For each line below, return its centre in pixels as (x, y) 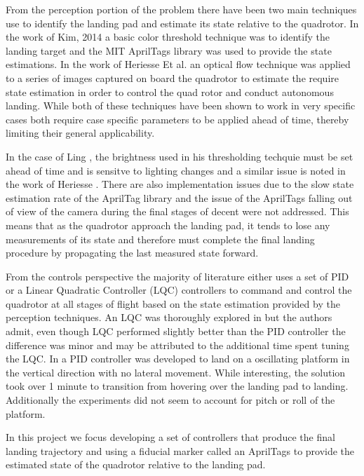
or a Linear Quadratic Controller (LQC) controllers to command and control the (179, 290)
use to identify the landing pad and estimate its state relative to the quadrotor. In (182, 23)
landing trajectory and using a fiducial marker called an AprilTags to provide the (180, 450)
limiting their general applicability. (80, 133)
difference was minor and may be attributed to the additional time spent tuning (177, 345)
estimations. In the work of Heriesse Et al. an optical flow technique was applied (178, 64)
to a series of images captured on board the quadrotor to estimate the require (173, 77)
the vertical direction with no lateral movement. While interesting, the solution (176, 372)
